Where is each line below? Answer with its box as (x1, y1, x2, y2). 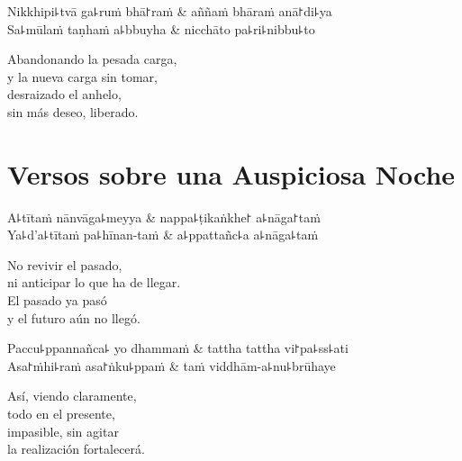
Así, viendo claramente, (7, 386, 137, 405)
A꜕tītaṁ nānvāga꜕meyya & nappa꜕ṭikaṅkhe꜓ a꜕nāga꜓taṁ (7, 207, 321, 226)
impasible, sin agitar (7, 421, 119, 440)
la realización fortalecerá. (7, 439, 145, 458)
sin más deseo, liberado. (7, 102, 139, 121)
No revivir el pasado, (7, 255, 122, 274)
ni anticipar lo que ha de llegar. (7, 273, 181, 292)
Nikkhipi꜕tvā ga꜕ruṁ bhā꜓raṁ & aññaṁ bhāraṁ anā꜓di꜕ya (7, 2, 332, 20)
